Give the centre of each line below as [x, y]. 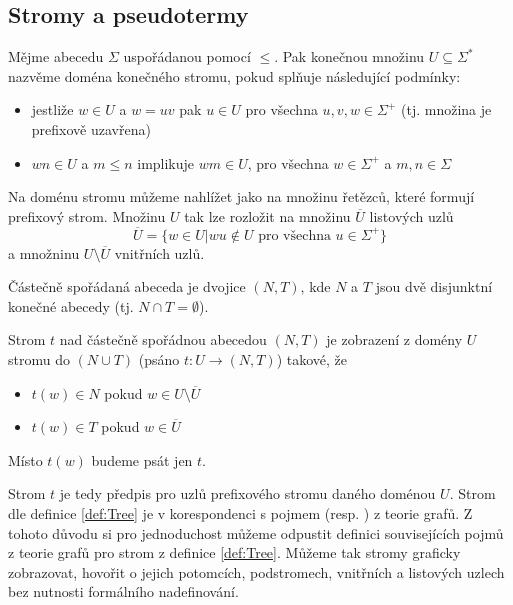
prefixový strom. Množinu [87, 215]
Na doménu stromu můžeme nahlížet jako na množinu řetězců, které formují [241, 196]
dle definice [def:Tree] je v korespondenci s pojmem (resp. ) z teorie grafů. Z [240, 512]
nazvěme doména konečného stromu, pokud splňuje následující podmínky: [234, 75]
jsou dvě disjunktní [434, 286]
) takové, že [312, 358]
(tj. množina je [446, 109]
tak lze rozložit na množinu [267, 215]
